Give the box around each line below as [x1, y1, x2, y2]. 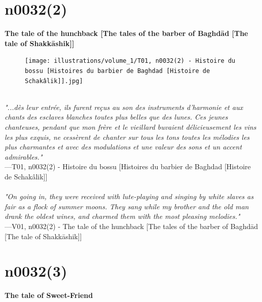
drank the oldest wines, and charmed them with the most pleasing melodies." [5, 211, 240, 221]
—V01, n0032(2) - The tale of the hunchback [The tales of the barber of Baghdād [5, 221, 258, 231]
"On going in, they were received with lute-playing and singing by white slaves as [5, 191, 254, 202]
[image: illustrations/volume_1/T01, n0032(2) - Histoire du [25, 57, 236, 65]
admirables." [5, 151, 43, 162]
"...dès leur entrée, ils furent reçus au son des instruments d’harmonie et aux [5, 101, 243, 112]
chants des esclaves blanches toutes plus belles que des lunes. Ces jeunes [5, 111, 228, 122]
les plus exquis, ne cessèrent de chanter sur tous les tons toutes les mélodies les [5, 131, 250, 142]
